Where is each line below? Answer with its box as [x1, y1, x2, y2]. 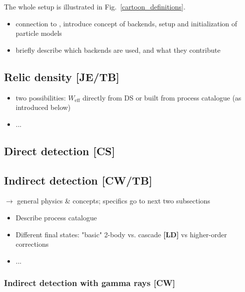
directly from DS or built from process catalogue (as [82, 92, 242, 102]
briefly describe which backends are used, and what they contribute [15, 44, 221, 55]
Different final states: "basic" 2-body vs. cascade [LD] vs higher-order [15, 229, 227, 239]
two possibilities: [15, 92, 66, 102]
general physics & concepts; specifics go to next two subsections [17, 195, 210, 206]
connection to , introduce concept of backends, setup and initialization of [15, 18, 238, 28]
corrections [15, 239, 49, 249]
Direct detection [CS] [4, 143, 115, 158]
